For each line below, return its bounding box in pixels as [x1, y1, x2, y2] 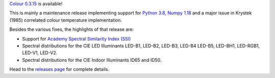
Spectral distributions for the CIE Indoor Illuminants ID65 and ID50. [22, 57, 162, 63]
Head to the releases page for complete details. [9, 66, 109, 72]
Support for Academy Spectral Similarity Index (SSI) [22, 35, 131, 42]
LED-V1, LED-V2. [22, 50, 58, 56]
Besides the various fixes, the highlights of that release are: [9, 26, 134, 32]
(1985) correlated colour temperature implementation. [9, 17, 122, 23]
